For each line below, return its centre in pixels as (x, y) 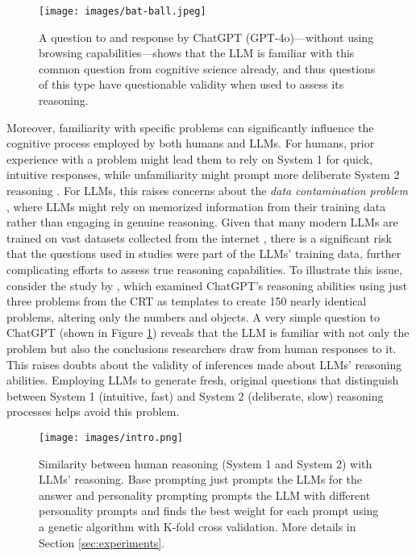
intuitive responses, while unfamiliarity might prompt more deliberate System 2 (203, 175)
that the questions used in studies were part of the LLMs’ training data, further (204, 254)
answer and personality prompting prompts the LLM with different (205, 495)
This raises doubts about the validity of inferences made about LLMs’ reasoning (204, 364)
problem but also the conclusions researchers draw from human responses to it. (202, 348)
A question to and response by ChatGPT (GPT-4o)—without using (206, 37)
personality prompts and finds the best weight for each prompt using (209, 511)
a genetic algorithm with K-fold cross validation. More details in (198, 526)
